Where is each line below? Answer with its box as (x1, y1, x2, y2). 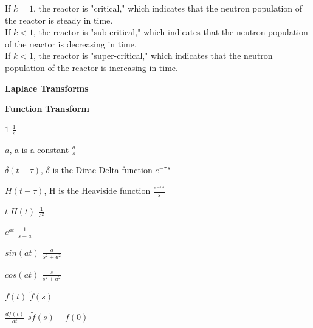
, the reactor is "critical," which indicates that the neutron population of (33, 2, 303, 14)
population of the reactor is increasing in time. (5, 61, 178, 73)
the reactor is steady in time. (5, 13, 113, 26)
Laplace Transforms (5, 81, 89, 94)
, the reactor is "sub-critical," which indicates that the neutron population (33, 26, 308, 38)
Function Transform (5, 102, 89, 115)
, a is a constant (9, 143, 69, 155)
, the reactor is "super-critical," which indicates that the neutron (33, 49, 273, 62)
